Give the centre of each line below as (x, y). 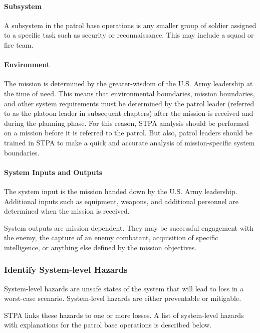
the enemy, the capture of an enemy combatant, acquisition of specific (111, 237)
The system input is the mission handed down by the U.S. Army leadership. (121, 191)
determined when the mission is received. (67, 211)
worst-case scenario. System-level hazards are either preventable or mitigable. (123, 298)
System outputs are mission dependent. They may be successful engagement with (129, 227)
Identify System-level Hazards (66, 270)
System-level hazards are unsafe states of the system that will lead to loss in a (124, 288)
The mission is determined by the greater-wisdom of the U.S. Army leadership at (128, 84)
